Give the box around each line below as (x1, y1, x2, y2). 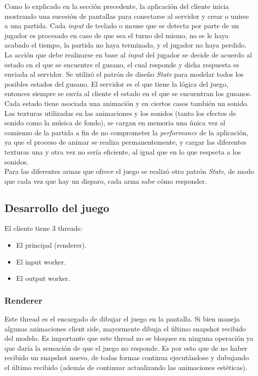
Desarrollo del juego (4, 200, 109, 215)
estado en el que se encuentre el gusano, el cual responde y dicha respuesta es (4, 59, 239, 69)
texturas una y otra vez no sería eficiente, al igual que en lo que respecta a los (4, 146, 241, 157)
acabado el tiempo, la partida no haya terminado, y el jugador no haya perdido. (4, 40, 247, 50)
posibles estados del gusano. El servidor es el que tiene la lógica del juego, (4, 78, 228, 89)
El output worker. (16, 273, 70, 283)
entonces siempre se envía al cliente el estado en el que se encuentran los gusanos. (4, 88, 252, 99)
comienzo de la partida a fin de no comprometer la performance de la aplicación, (4, 127, 249, 137)
